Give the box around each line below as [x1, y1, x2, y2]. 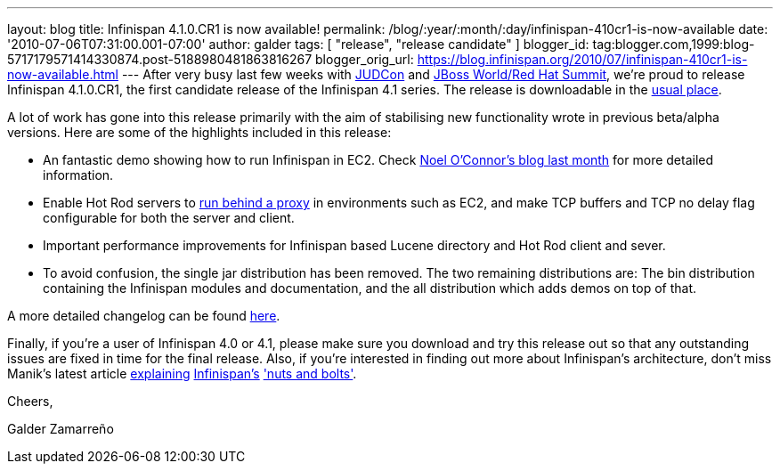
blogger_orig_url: [315, 52, 414, 67]
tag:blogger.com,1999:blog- [592, 37, 755, 52]
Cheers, [7, 394, 53, 409]
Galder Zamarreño [7, 421, 114, 436]
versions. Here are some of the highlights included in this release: [7, 125, 392, 140]
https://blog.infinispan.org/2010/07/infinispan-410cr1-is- [417, 52, 748, 67]
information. [43, 167, 114, 183]
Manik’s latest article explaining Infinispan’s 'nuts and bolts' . [7, 366, 357, 381]
